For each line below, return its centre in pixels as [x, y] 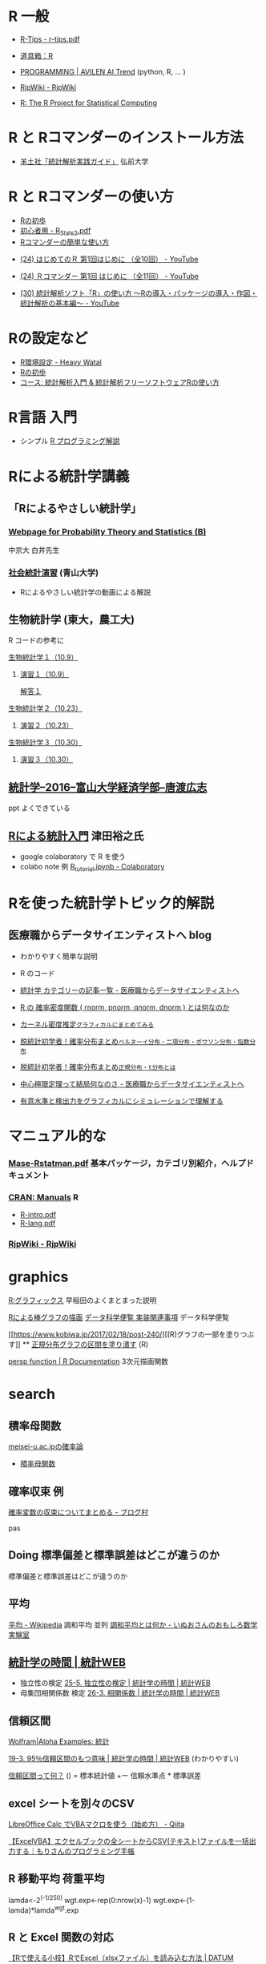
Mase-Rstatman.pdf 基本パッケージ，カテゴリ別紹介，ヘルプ [127, 1163]
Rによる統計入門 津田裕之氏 [76, 835]
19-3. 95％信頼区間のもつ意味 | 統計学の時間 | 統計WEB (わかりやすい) [123, 1759]
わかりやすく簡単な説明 [58, 956]
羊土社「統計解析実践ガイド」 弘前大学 [84, 161]
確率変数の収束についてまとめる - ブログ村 [79, 1512]
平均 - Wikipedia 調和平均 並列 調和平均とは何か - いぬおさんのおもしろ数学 [133, 1624]
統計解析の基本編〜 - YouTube [70, 303]
